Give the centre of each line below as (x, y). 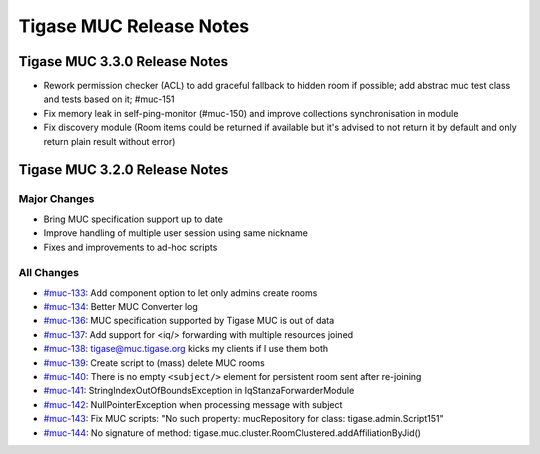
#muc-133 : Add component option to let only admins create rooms (180, 292)
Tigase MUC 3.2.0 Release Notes (123, 170)
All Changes (49, 273)
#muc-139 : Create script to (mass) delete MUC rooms (154, 362)
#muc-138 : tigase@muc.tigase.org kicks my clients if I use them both (186, 349)
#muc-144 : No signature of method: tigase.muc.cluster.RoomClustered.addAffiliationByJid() (232, 432)
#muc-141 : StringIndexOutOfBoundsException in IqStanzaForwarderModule (199, 391)
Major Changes (56, 199)
